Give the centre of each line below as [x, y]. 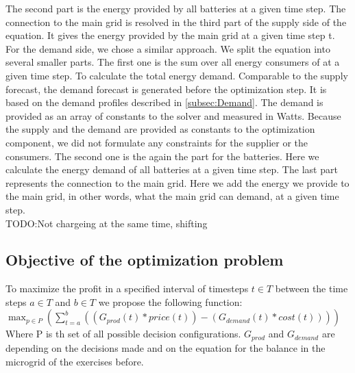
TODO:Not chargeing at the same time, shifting [107, 223]
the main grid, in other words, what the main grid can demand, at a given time [172, 196]
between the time [311, 288]
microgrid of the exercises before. [75, 361]
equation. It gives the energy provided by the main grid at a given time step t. [170, 35]
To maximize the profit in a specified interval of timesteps [127, 288]
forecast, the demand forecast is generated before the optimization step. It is [166, 89]
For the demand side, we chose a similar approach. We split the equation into [168, 48]
